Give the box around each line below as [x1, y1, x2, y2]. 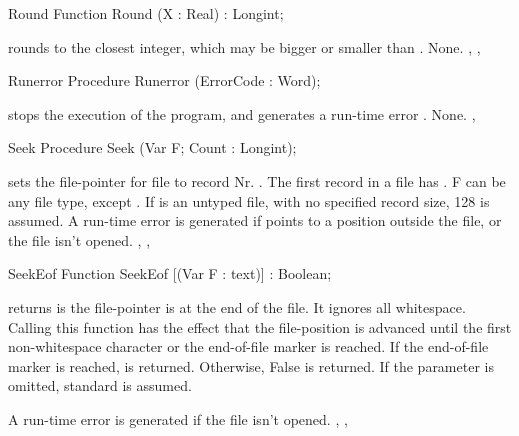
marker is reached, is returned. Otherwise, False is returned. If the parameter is [8, 355, 494, 376]
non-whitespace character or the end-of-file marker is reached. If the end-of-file [8, 336, 489, 357]
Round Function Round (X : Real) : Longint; [8, 3, 284, 23]
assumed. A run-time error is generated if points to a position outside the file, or [8, 210, 502, 231]
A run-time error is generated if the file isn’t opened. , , [8, 408, 348, 429]
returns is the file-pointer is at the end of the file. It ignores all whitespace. [8, 296, 466, 317]
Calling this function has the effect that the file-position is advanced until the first [8, 316, 512, 337]
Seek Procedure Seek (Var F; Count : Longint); [8, 137, 297, 158]
